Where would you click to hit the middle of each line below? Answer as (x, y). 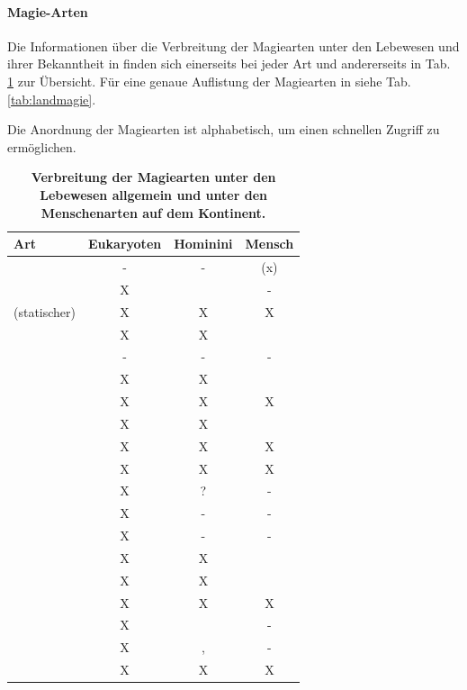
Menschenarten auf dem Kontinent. (153, 212)
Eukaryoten (125, 244)
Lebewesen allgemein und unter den (153, 194)
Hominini (203, 244)
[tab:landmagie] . (52, 99)
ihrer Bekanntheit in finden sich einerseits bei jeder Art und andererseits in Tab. (229, 64)
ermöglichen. (42, 146)
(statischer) (45, 311)
